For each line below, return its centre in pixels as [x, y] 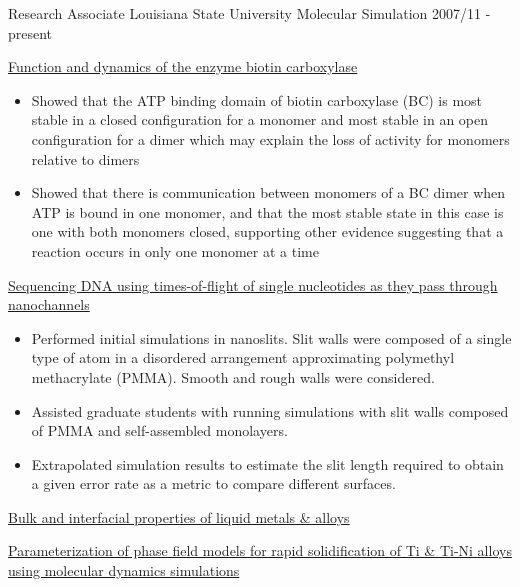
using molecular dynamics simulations [124, 570]
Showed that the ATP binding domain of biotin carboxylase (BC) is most [257, 99]
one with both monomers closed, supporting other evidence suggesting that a [267, 231]
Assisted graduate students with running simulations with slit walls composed [270, 410]
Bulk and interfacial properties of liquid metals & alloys [179, 516]
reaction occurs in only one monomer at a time [175, 250]
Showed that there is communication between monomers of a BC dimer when [268, 192]
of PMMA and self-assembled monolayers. [159, 430]
